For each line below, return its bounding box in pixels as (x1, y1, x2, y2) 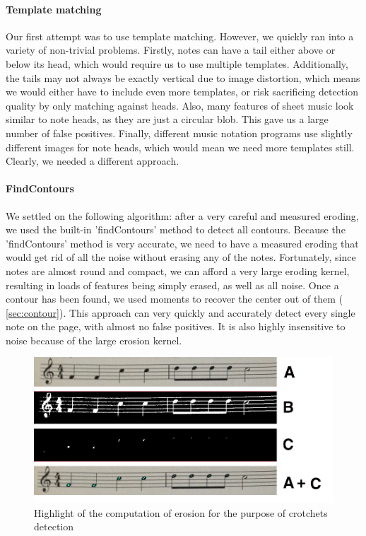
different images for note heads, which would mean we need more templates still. (6, 139, 355, 154)
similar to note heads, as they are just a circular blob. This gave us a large (6, 112, 329, 127)
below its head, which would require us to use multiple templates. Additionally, (6, 56, 348, 71)
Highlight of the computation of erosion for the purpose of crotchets (34, 505, 328, 520)
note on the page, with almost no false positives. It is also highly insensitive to (6, 319, 346, 334)
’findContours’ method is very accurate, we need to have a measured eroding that (6, 235, 359, 250)
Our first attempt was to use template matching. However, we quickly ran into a (6, 28, 354, 43)
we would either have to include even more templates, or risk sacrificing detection (6, 84, 358, 99)
